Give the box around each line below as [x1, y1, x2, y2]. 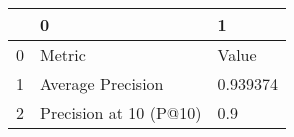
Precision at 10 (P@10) [40, 101, 202, 124]
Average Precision [40, 72, 164, 95]
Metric [40, 43, 86, 66]
